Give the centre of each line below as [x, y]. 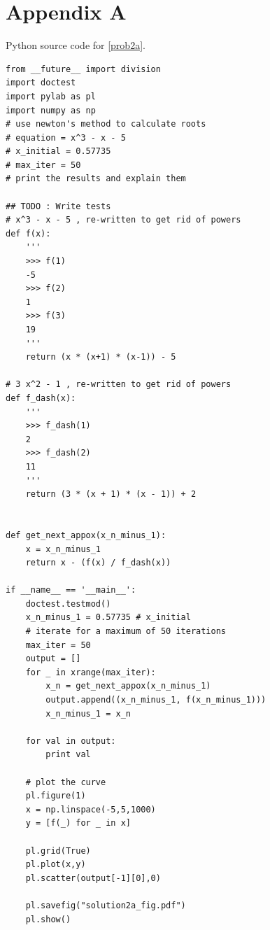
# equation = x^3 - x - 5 [66, 138]
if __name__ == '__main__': [71, 590]
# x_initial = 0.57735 [58, 152]
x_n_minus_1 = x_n [88, 713]
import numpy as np [51, 110]
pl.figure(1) [56, 796]
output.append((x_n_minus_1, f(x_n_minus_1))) [156, 700]
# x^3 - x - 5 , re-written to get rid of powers [123, 220]
